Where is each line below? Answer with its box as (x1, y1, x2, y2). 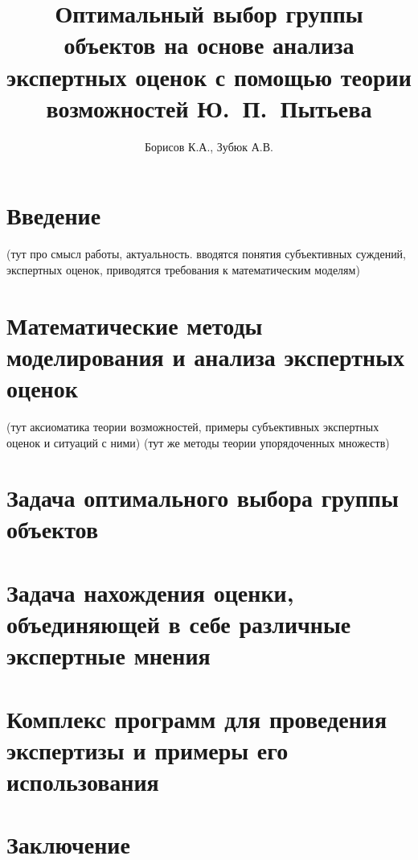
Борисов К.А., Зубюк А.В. (145, 138, 273, 154)
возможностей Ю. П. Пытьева (46, 91, 372, 124)
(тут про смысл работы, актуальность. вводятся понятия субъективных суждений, (6, 245, 407, 262)
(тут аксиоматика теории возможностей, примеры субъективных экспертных (6, 418, 379, 434)
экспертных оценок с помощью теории (6, 60, 412, 93)
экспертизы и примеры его (6, 733, 289, 766)
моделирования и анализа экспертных (6, 339, 404, 372)
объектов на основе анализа (64, 28, 354, 61)
